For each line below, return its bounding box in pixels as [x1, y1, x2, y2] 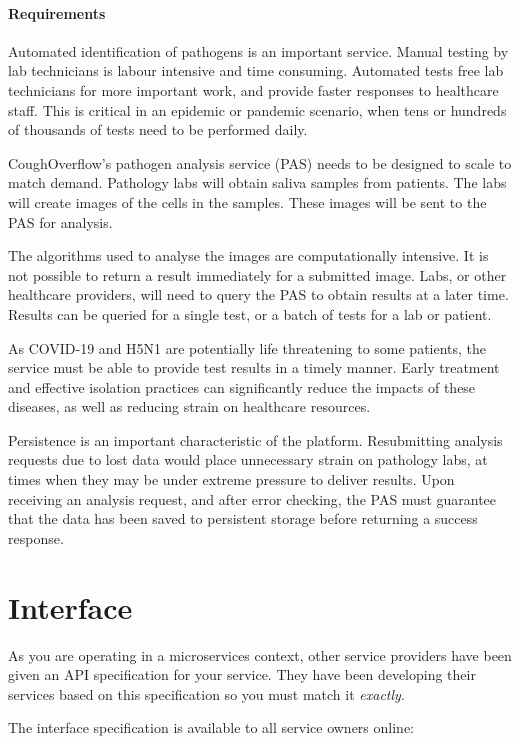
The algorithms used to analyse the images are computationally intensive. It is [8, 245, 489, 266]
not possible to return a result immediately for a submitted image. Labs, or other [8, 264, 507, 285]
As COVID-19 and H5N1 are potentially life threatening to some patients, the [8, 337, 487, 358]
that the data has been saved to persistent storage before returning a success [8, 508, 478, 529]
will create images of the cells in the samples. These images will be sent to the [8, 191, 487, 212]
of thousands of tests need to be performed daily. [8, 119, 308, 140]
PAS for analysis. [8, 211, 113, 232]
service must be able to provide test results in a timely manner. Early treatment [8, 357, 500, 378]
